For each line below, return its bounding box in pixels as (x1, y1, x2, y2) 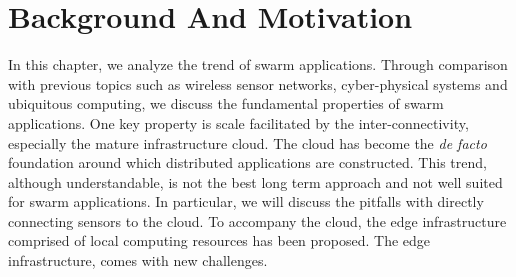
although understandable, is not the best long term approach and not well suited (8, 171, 503, 192)
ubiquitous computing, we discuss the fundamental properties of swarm (8, 93, 444, 114)
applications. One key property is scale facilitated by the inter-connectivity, (8, 112, 469, 133)
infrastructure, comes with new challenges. (8, 250, 268, 271)
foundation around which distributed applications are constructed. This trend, (8, 152, 487, 173)
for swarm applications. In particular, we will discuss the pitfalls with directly (8, 191, 484, 212)
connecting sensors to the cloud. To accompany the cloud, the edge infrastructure (8, 210, 507, 231)
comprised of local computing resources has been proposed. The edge (8, 230, 431, 251)
